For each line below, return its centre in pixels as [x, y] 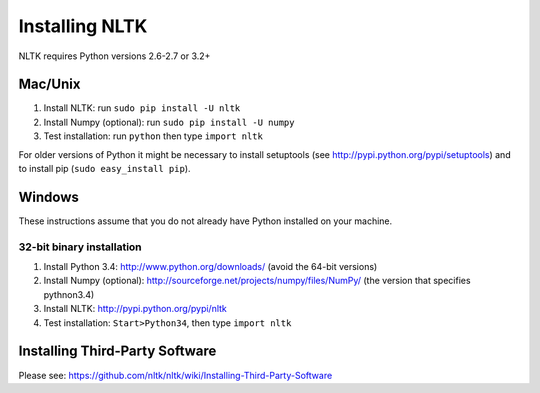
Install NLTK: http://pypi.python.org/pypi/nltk [135, 309]
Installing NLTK [83, 26]
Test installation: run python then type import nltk [153, 136]
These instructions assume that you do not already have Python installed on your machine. [205, 221]
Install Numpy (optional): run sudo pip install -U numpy [169, 122]
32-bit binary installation [80, 247]
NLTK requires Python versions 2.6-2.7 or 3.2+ [114, 56]
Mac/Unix [49, 84]
